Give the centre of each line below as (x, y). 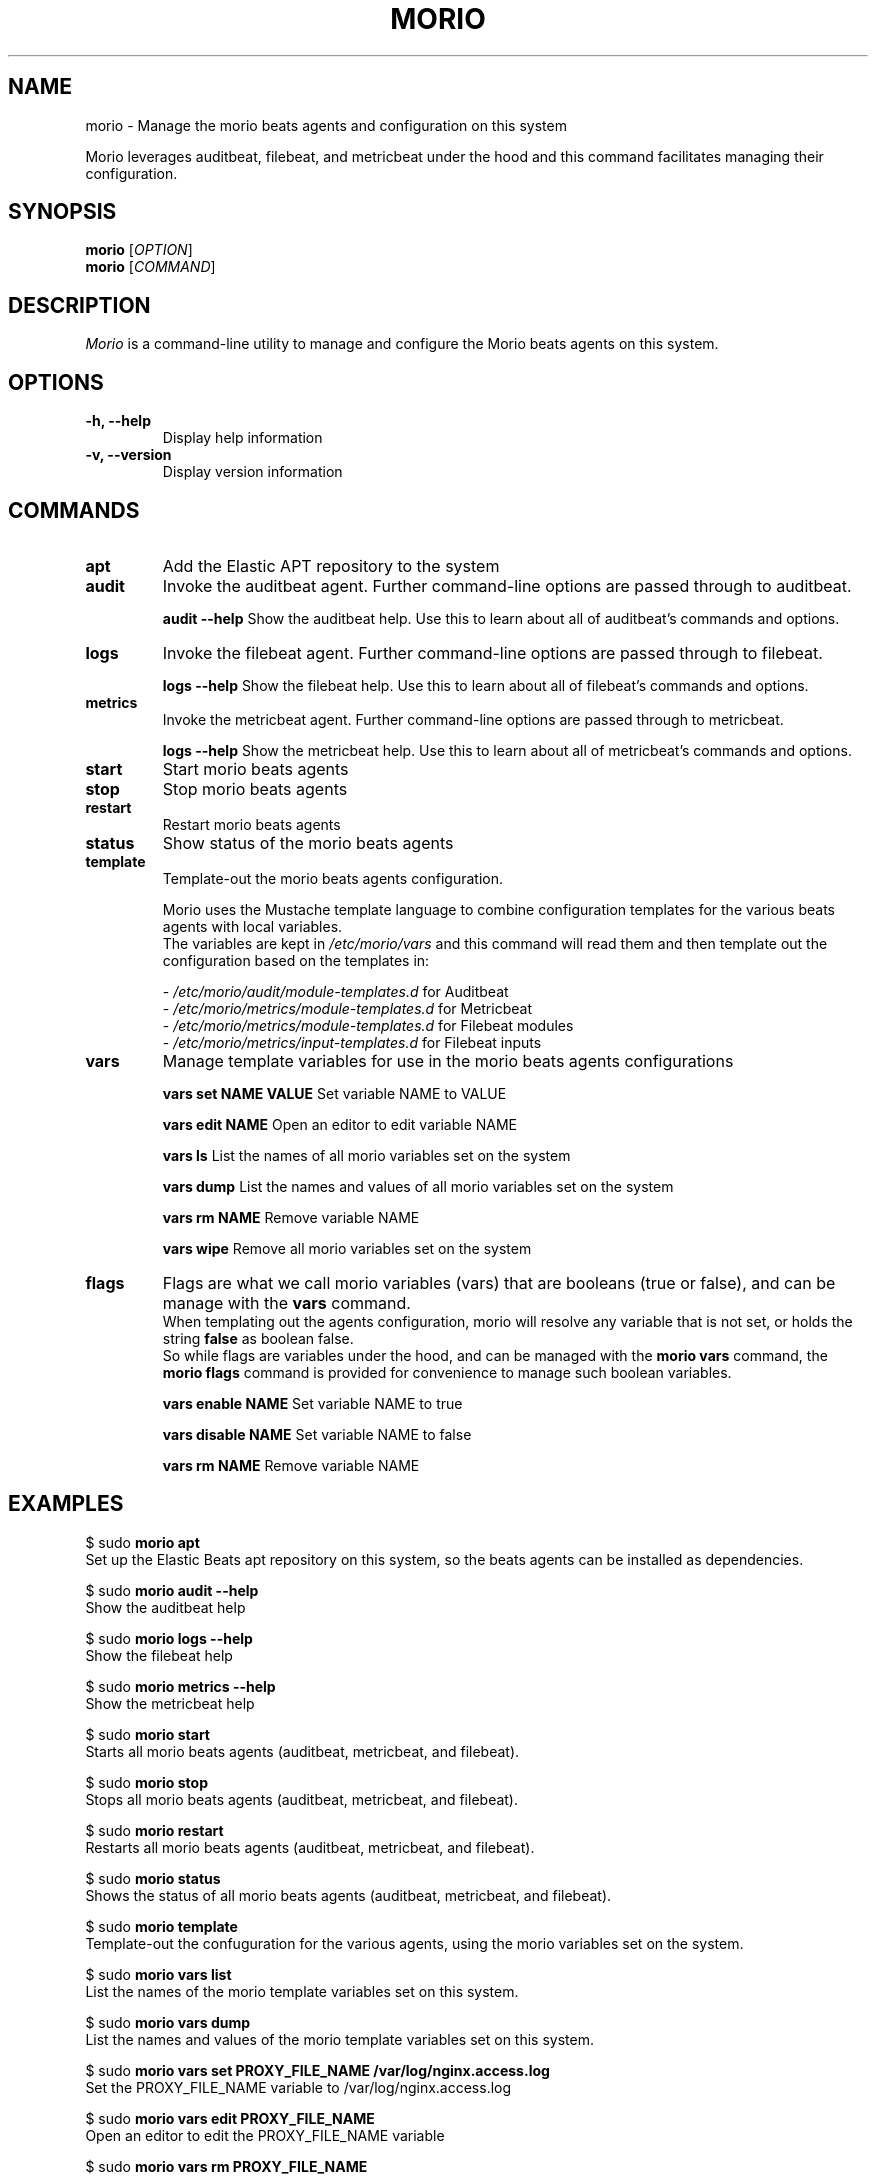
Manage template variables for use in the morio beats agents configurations (448, 1060)
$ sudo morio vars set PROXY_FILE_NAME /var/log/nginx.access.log (317, 2070)
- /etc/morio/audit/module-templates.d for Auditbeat (335, 991)
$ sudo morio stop (146, 1782)
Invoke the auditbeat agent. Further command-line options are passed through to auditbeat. (507, 585)
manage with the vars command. (286, 1302)
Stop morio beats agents (255, 788)
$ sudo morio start (147, 1734)
